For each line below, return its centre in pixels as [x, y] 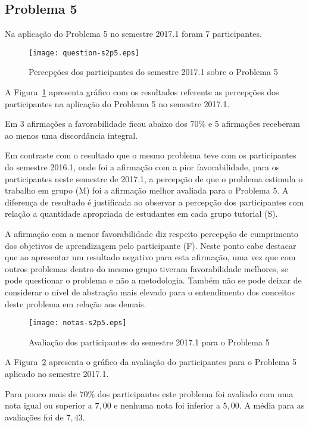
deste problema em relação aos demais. [76, 303]
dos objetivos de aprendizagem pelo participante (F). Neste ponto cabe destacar [151, 245]
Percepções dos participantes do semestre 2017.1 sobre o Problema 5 [153, 72]
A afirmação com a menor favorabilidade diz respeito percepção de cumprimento [152, 233]
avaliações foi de [34, 417]
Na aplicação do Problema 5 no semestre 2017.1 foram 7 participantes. [133, 34]
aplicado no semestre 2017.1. [57, 373]
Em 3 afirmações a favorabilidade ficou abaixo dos [96, 124]
